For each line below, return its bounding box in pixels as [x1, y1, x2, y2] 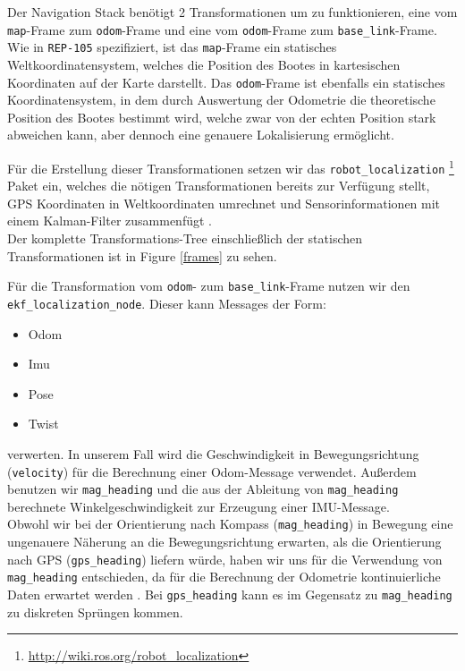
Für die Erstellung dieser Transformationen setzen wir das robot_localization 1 [7, 156, 454, 177]
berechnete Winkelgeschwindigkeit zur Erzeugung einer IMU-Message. [7, 497, 390, 515]
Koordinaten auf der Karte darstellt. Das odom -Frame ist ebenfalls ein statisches [7, 72, 445, 91]
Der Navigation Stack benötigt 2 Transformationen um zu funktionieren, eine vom [7, 3, 458, 21]
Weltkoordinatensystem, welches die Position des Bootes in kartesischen [7, 55, 401, 73]
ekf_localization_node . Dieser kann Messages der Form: [7, 293, 326, 312]
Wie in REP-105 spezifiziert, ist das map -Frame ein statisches [7, 38, 337, 56]
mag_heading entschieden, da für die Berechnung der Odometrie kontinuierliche [7, 567, 441, 586]
